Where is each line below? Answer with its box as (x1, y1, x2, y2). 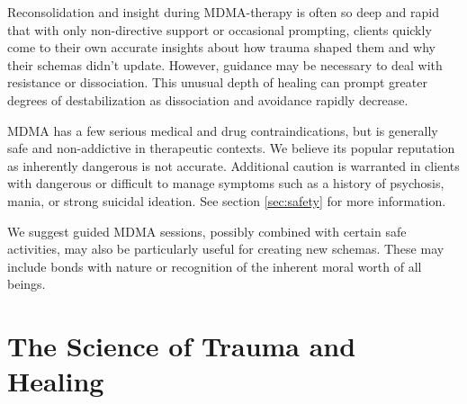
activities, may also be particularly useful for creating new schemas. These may (7, 239, 445, 258)
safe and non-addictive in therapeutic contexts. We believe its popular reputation (7, 139, 455, 157)
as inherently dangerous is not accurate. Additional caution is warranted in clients (7, 156, 460, 175)
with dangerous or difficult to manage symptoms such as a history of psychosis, (7, 174, 445, 193)
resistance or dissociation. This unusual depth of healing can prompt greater (7, 73, 427, 92)
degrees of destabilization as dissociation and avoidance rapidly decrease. (7, 90, 409, 109)
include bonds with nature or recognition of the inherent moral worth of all (7, 256, 422, 275)
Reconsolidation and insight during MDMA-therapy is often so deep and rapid (7, 3, 439, 21)
